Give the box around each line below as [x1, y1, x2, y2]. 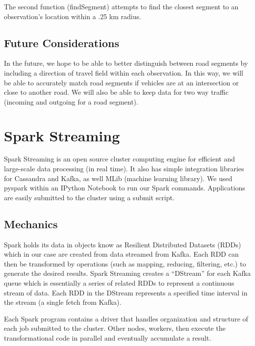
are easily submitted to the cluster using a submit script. [4, 192, 175, 202]
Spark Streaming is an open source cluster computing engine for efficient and [4, 154, 235, 164]
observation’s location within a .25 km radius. [4, 11, 141, 21]
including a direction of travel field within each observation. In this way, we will [4, 67, 243, 78]
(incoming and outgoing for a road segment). [4, 96, 138, 106]
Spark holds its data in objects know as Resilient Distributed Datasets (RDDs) [4, 239, 241, 249]
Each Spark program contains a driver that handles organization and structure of [4, 313, 248, 323]
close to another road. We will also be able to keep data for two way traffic [4, 87, 229, 97]
